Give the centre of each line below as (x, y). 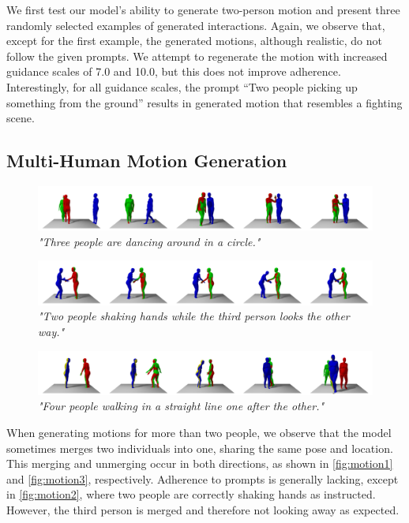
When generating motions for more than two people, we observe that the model (199, 433)
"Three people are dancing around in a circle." (149, 241)
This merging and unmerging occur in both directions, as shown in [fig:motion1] (200, 463)
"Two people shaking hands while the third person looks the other (194, 316)
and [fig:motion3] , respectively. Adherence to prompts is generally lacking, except (203, 478)
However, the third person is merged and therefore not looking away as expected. (203, 510)
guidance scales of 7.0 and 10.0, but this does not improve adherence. (174, 71)
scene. (21, 118)
